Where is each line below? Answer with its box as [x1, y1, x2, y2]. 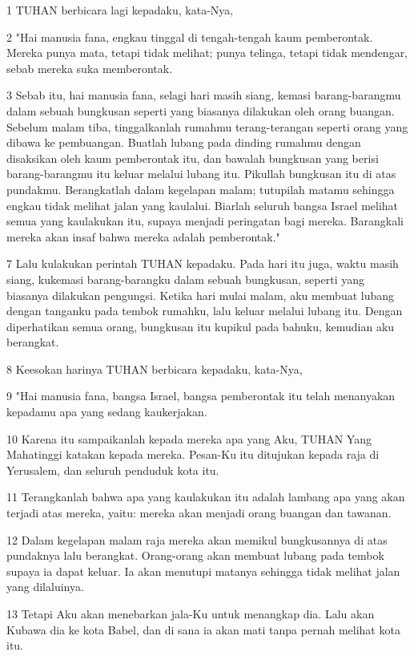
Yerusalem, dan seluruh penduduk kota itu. [6, 461, 219, 478]
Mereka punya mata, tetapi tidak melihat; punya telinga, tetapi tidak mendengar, [6, 44, 408, 61]
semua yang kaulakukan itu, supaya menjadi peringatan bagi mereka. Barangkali [6, 213, 404, 229]
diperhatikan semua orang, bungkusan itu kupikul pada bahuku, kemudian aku [6, 318, 395, 334]
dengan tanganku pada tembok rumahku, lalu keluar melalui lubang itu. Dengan [6, 302, 403, 319]
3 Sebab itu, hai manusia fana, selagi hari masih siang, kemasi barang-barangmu [6, 87, 401, 103]
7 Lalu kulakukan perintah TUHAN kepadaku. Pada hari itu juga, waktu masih [6, 255, 399, 272]
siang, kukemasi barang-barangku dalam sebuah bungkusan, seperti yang [6, 270, 365, 287]
